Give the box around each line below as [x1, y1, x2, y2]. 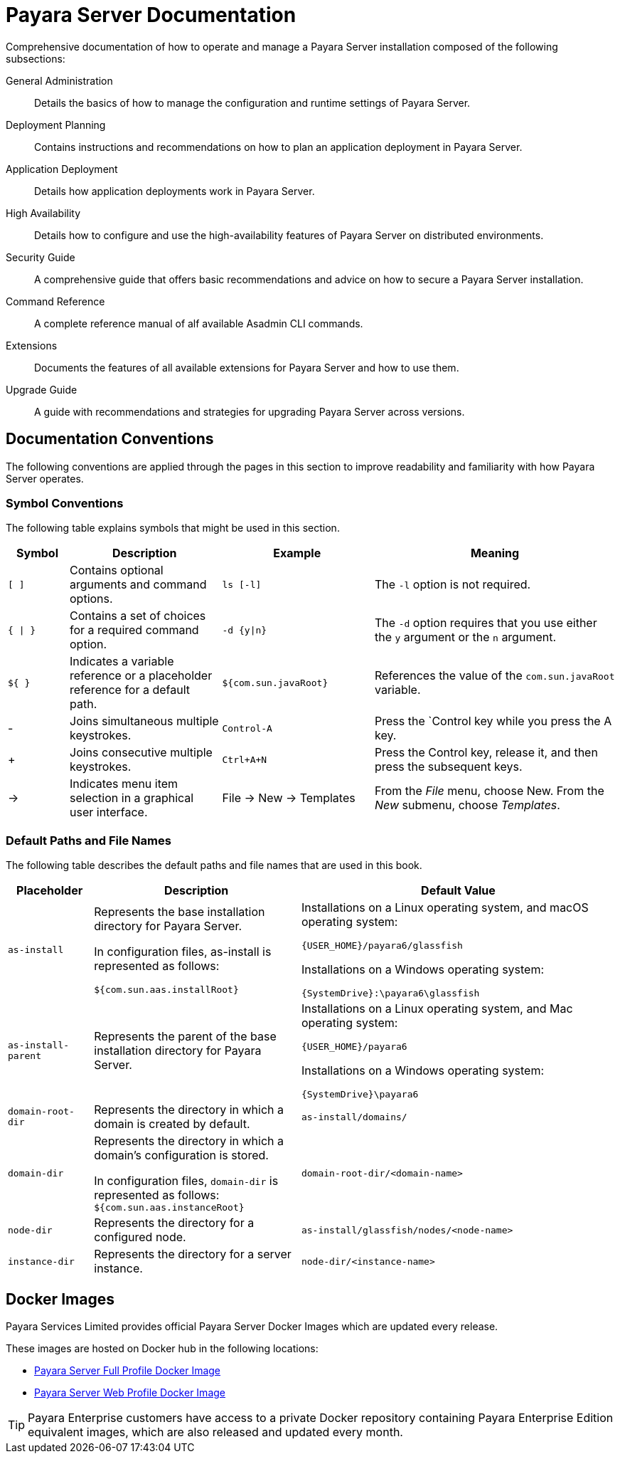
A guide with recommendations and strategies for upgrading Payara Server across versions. [34, 405, 465, 418]
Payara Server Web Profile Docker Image [34, 1386, 225, 1399]
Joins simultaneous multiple [70, 714, 219, 729]
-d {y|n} [222, 624, 267, 636]
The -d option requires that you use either [375, 616, 597, 631]
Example [273, 546, 321, 561]
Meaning [470, 546, 520, 561]
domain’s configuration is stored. [94, 1148, 269, 1163]
